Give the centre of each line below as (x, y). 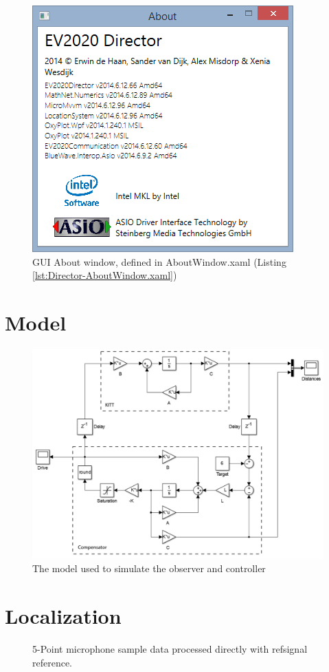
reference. (53, 662)
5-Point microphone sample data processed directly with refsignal (170, 648)
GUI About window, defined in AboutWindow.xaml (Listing (159, 261)
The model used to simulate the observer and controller (149, 568)
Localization (63, 616)
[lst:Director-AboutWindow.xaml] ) (105, 275)
